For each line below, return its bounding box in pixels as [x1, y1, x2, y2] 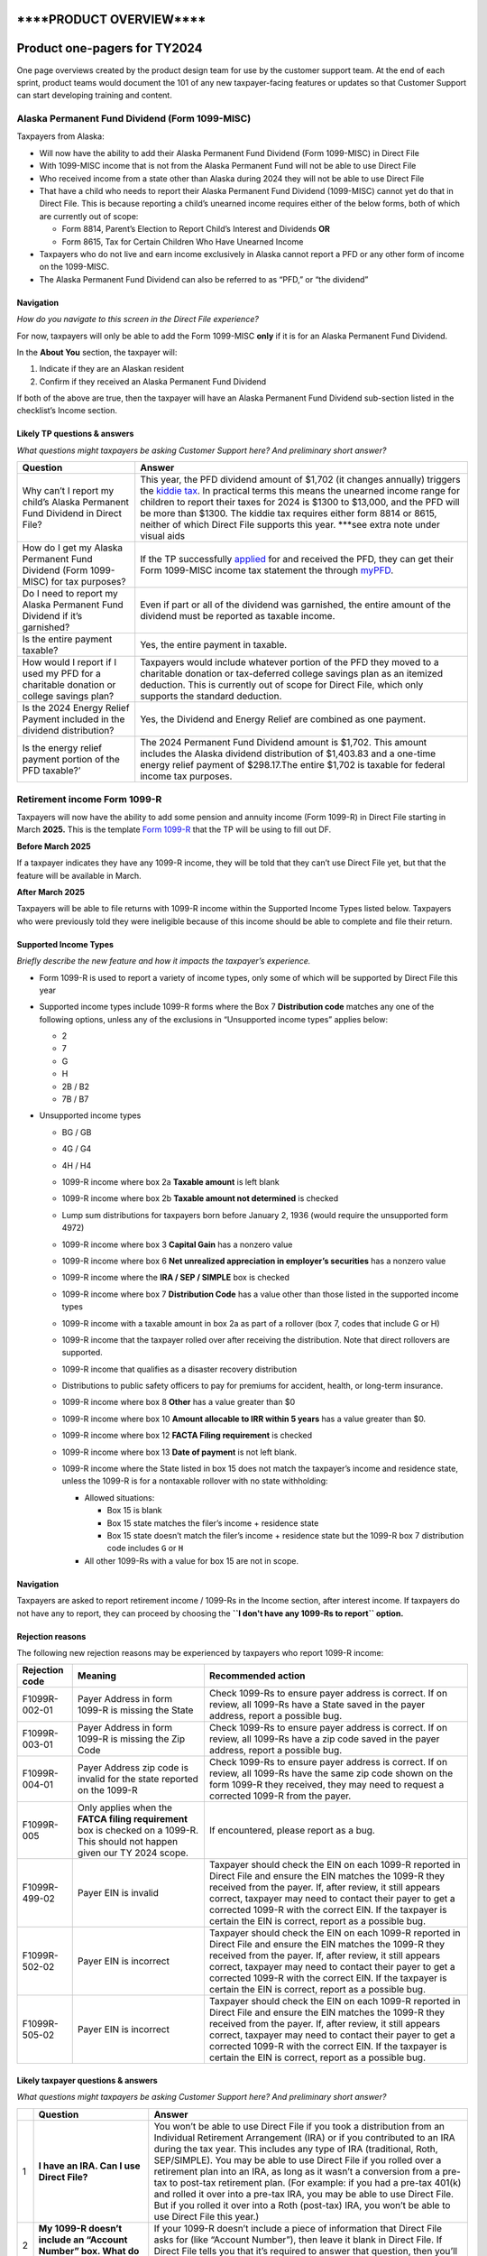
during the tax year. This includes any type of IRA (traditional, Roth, [153, 2142, 438, 2155]
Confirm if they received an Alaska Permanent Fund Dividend [39, 375, 267, 387]
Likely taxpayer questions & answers [16, 2075, 158, 2085]
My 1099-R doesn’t [38, 2222, 123, 2234]
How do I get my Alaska [22, 541, 124, 554]
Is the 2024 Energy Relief [22, 702, 130, 715]
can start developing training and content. [16, 90, 173, 101]
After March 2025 [16, 886, 86, 897]
